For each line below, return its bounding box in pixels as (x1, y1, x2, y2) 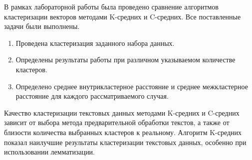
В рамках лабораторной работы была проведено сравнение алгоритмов (4, 1, 219, 11)
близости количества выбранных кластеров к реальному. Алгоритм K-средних (4, 127, 242, 137)
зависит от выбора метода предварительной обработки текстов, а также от (4, 117, 230, 128)
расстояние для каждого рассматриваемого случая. (15, 91, 169, 101)
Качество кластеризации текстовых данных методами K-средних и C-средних (4, 107, 240, 118)
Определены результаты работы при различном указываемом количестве (15, 54, 236, 65)
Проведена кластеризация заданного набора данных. (15, 37, 175, 48)
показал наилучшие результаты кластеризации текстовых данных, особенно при (4, 137, 247, 147)
